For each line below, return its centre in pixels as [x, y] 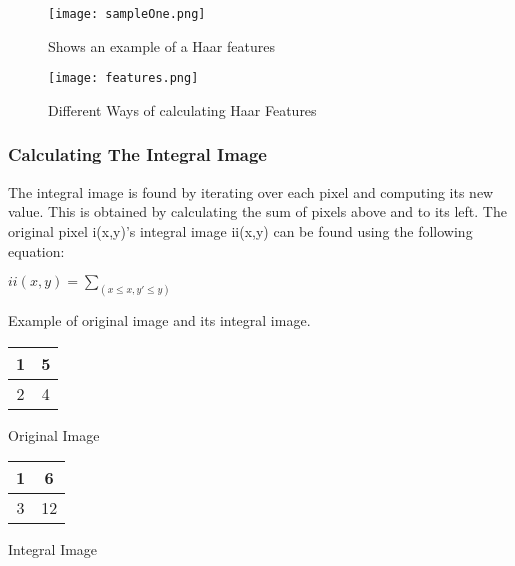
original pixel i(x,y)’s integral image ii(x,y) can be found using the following [240, 230]
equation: [36, 250]
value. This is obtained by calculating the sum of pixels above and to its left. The [257, 211]
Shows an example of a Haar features [161, 45]
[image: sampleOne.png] [127, 14]
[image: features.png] [123, 78]
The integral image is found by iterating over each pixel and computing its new [251, 191]
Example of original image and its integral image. [159, 319]
